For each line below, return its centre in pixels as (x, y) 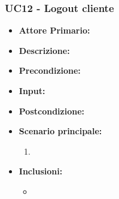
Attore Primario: (54, 30)
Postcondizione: (52, 111)
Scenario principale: (60, 131)
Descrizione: (44, 50)
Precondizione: (50, 70)
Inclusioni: (41, 171)
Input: (32, 91)
